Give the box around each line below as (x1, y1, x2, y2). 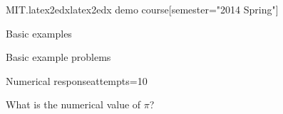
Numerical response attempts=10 (6, 73, 148, 88)
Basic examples (6, 25, 72, 40)
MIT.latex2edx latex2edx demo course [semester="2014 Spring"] (6, 2, 279, 16)
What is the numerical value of (6, 97, 141, 112)
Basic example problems (6, 50, 111, 64)
